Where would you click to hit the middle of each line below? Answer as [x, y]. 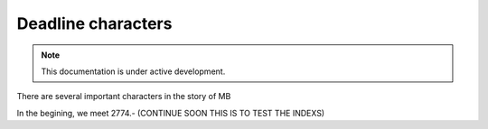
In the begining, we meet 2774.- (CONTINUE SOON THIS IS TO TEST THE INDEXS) [171, 113]
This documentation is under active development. [133, 71]
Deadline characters [94, 23]
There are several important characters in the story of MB [124, 97]
